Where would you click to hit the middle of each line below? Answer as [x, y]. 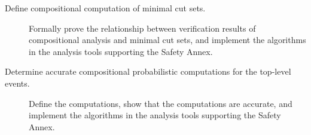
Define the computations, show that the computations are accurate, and [161, 103]
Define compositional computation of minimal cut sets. [105, 8]
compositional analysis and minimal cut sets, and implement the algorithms [167, 40]
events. [17, 83]
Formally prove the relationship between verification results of [142, 28]
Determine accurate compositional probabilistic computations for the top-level [148, 71]
